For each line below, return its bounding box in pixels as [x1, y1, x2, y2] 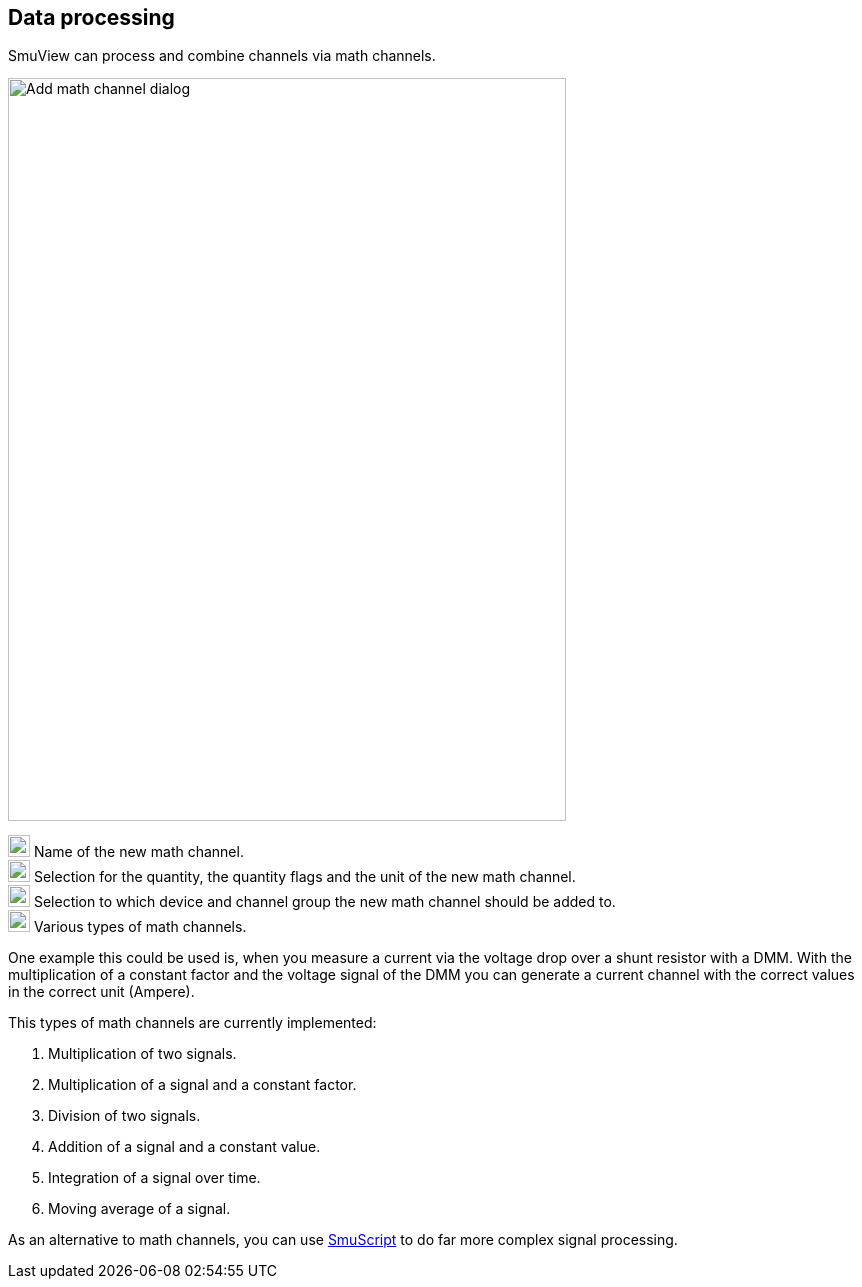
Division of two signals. [48, 1107, 201, 1125]
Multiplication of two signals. [48, 1045, 237, 1063]
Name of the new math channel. [33, 843, 244, 861]
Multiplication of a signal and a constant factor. [48, 1076, 357, 1094]
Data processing [8, 5, 175, 30]
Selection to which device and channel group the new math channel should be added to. [33, 893, 616, 911]
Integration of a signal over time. [48, 1169, 261, 1187]
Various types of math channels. [33, 918, 247, 936]
